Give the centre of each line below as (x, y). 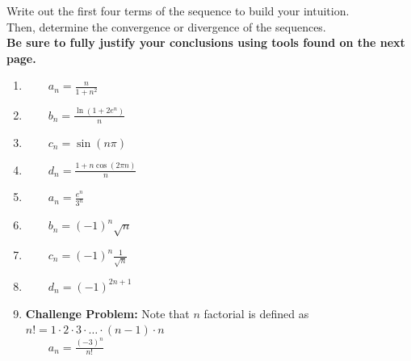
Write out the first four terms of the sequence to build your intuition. (178, 10)
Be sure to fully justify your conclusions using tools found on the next (206, 42)
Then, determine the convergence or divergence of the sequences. (166, 26)
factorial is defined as (256, 313)
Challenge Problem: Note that (107, 313)
